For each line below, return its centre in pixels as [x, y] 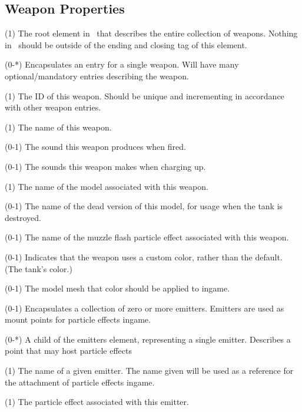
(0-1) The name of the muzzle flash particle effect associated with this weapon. [147, 237]
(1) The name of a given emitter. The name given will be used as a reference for [149, 371]
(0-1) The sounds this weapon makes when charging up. [105, 166]
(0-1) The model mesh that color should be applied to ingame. [117, 288]
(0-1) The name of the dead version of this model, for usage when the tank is [144, 206]
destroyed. [23, 217]
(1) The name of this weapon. [58, 127]
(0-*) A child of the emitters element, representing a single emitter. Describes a [148, 339]
